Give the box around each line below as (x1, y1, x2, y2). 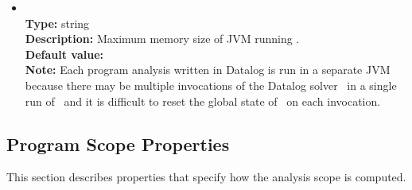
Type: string (25, 14, 90, 31)
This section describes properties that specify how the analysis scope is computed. (6, 169, 406, 185)
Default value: (25, 45, 103, 62)
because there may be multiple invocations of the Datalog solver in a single (25, 76, 397, 93)
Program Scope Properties (6, 131, 230, 156)
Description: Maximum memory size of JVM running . (25, 30, 300, 47)
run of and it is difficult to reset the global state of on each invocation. (25, 92, 381, 109)
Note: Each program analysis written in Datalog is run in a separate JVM (25, 61, 391, 78)
